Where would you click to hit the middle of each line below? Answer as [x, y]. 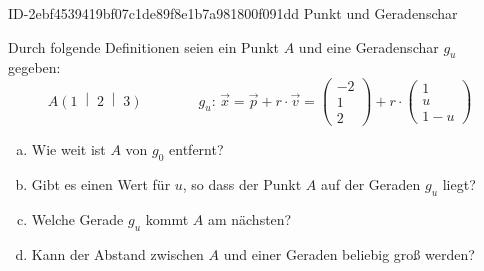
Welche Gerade [77, 218]
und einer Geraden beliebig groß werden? [349, 253]
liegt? [459, 183]
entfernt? [196, 149]
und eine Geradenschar [368, 46]
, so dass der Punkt [242, 183]
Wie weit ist [68, 149]
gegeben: [34, 67]
